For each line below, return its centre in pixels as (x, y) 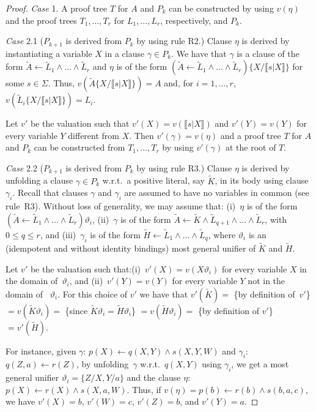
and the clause (154, 377)
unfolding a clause (39, 180)
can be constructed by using (221, 8)
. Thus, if (144, 389)
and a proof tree (251, 135)
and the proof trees (41, 20)
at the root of (251, 147)
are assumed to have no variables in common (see (217, 193)
